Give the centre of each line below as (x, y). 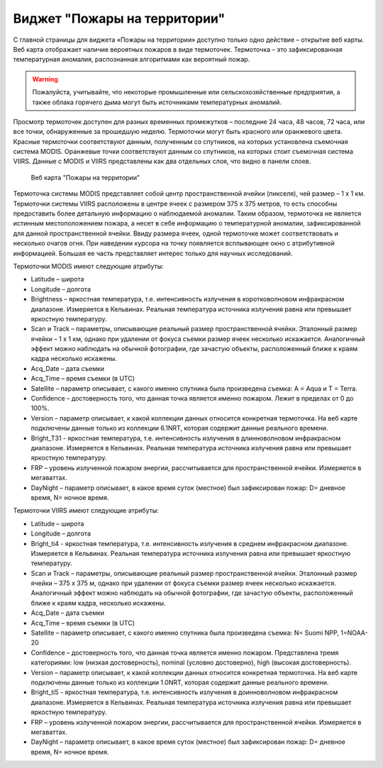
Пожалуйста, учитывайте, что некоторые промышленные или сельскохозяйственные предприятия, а (186, 92)
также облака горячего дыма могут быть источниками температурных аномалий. (157, 102)
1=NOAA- (354, 633)
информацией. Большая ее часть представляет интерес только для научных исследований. (153, 253)
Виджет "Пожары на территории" (119, 18)
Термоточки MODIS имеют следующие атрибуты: (89, 266)
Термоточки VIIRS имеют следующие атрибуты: (86, 511)
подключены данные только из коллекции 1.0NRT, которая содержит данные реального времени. (180, 682)
